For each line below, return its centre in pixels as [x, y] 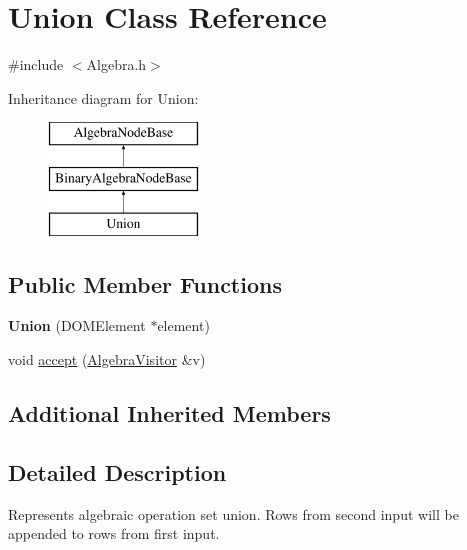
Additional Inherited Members [169, 413]
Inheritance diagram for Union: [103, 97]
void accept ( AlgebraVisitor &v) [107, 359]
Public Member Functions [145, 283]
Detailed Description [117, 471]
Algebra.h [116, 64]
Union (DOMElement [77, 325]
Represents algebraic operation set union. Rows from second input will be [233, 513]
